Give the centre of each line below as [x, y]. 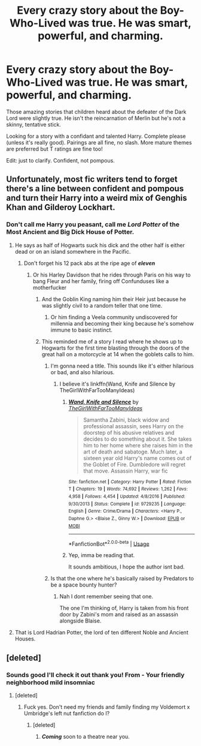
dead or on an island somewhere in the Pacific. [73, 251]
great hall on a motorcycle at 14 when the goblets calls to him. [118, 354]
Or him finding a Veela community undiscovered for [114, 317]
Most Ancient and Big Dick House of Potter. [70, 232]
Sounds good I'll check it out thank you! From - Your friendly [95, 675]
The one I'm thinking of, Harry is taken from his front [124, 608]
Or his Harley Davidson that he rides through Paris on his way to [112, 275]
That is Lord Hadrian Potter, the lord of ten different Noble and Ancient [101, 633]
